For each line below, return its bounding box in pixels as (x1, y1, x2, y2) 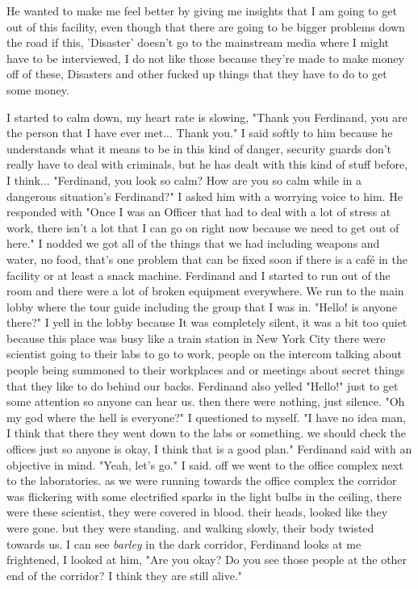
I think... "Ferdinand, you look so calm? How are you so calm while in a (6, 171, 362, 188)
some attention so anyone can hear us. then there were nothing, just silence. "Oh (6, 393, 405, 410)
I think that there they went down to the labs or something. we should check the (6, 424, 406, 441)
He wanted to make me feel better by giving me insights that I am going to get (6, 2, 397, 19)
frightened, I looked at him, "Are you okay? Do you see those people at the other (6, 551, 408, 568)
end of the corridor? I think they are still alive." (6, 566, 243, 583)
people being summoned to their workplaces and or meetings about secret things (6, 361, 405, 378)
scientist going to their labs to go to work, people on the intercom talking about (6, 345, 402, 362)
